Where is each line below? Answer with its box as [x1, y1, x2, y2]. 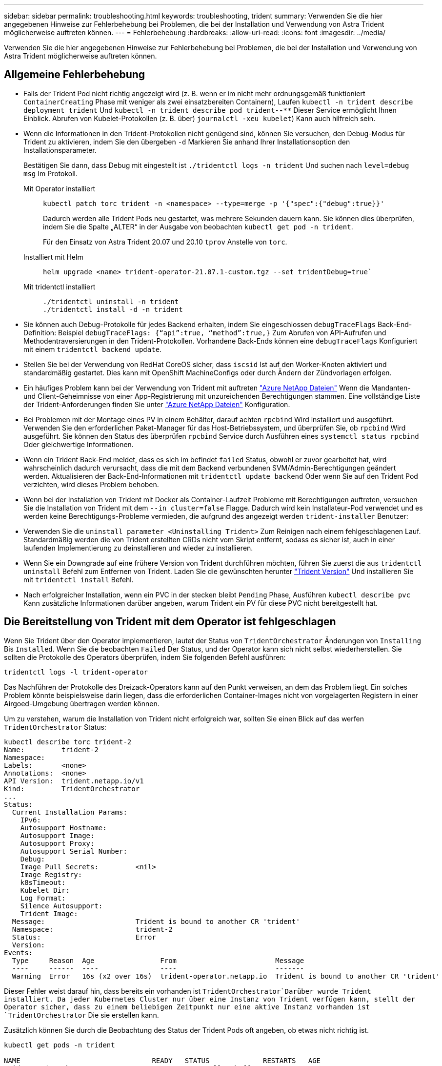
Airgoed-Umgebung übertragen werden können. [4, 699, 160, 708]
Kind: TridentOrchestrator [4, 784, 140, 793]
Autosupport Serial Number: [20, 847, 127, 855]
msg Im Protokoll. [23, 169, 78, 178]
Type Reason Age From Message [12, 956, 304, 964]
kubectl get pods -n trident [4, 1041, 115, 1049]
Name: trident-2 [4, 745, 99, 754]
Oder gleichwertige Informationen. [23, 440, 134, 449]
